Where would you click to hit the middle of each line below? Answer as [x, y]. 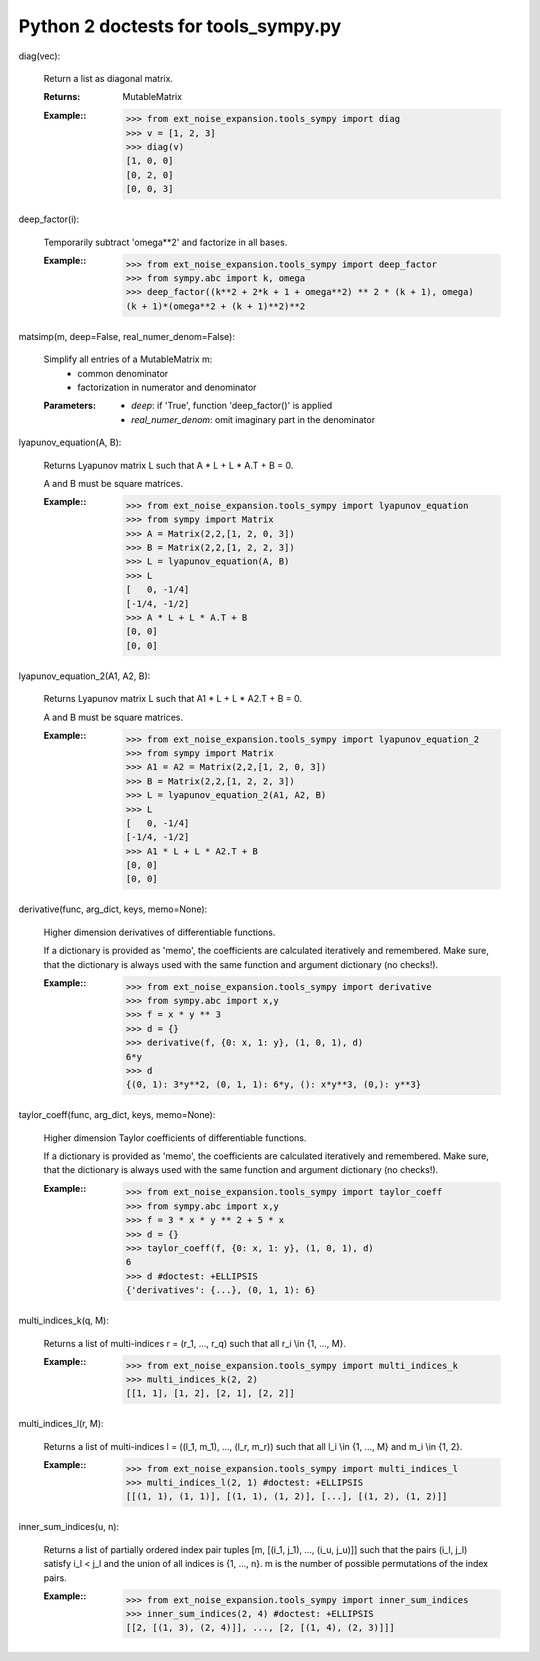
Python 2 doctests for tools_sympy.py [180, 26]
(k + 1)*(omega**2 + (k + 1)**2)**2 [215, 306]
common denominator [123, 373]
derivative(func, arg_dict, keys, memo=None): [113, 909]
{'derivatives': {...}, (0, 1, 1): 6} [221, 1290]
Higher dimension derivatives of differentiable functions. [159, 932]
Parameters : [70, 406]
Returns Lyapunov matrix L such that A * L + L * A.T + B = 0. [168, 465]
